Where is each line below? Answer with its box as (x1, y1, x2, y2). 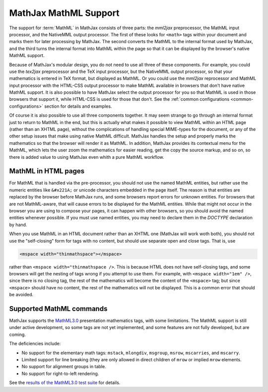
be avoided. (9, 292, 34, 298)
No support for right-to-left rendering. (21, 370, 99, 377)
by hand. (9, 221, 27, 228)
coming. (9, 331, 26, 337)
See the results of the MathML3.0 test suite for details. (9, 380, 121, 386)
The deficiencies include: (9, 340, 61, 347)
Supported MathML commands (9, 304, 108, 313)
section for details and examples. (44, 103, 112, 109)
